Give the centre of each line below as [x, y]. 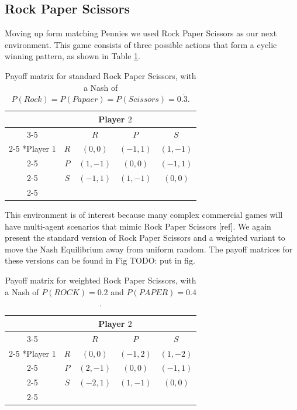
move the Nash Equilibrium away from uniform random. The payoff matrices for [149, 249]
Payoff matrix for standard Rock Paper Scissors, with [101, 75]
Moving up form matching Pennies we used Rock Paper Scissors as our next [141, 33]
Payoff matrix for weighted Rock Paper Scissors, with [101, 280]
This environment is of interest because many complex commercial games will [144, 215]
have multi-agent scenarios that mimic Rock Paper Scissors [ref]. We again [138, 226]
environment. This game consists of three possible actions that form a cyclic [141, 44]
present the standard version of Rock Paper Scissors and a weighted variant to [145, 238]
